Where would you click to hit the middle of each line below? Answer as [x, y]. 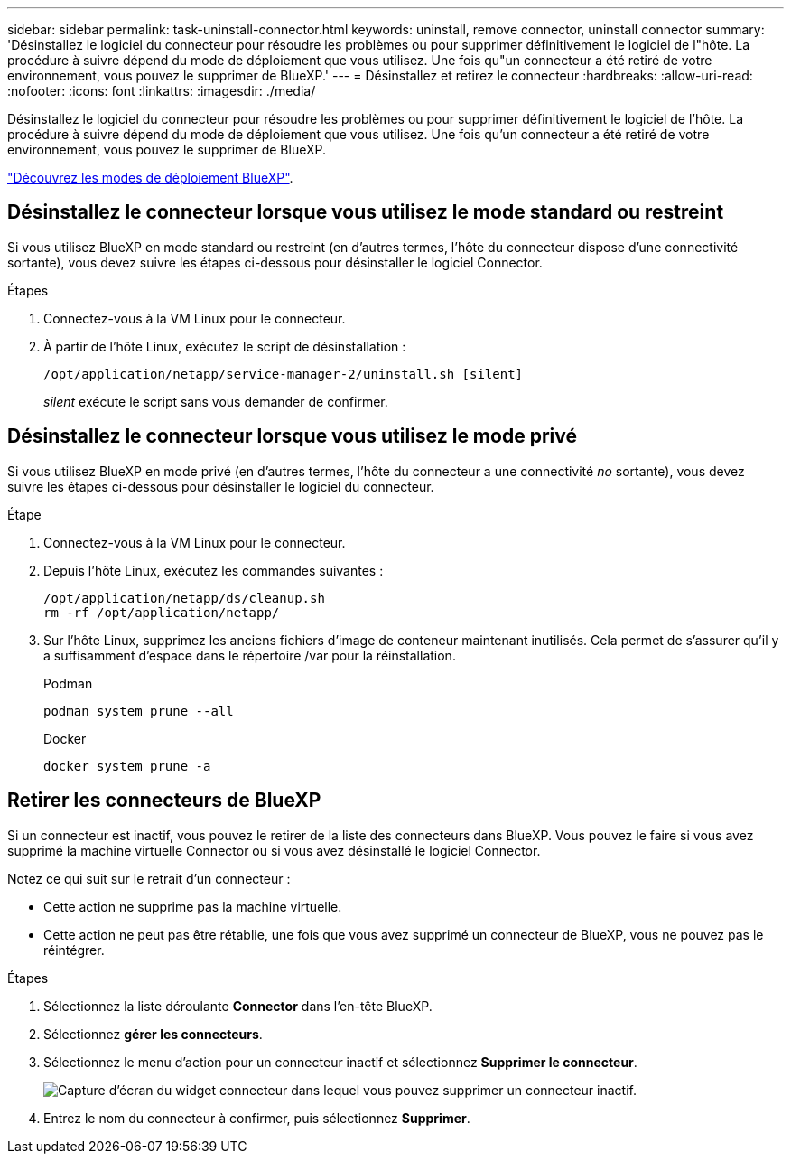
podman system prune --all [139, 711]
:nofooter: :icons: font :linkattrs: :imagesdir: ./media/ [162, 91]
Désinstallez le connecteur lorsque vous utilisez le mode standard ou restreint [366, 212]
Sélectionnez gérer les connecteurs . [153, 1034]
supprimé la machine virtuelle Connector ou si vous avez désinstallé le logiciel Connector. [274, 850]
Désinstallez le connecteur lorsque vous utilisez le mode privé [292, 436]
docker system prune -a [127, 766]
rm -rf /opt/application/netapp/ [162, 612]
